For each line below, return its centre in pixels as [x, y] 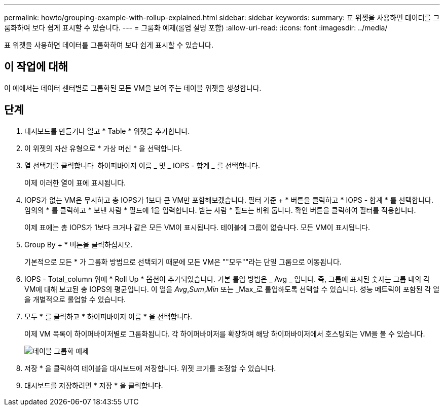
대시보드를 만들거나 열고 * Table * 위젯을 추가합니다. [107, 131]
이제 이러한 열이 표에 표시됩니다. [75, 182]
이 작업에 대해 [36, 67]
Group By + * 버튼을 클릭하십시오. [79, 244]
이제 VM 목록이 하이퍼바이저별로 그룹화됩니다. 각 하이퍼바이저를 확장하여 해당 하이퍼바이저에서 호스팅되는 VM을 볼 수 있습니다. [225, 333]
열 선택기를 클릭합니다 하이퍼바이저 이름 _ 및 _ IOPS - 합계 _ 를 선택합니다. [142, 165]
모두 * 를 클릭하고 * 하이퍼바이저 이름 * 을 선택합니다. [108, 316]
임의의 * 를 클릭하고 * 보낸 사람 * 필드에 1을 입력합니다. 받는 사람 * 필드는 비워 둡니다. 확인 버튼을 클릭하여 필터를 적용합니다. [220, 210]
